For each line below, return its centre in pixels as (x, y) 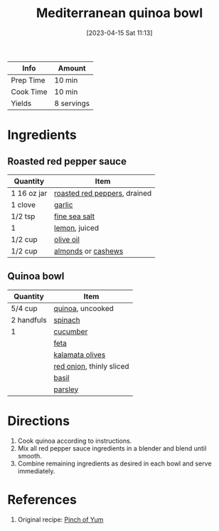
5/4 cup (24, 308)
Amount (72, 68)
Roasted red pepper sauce (67, 161)
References (42, 499)
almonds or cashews (89, 251)
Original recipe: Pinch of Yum (60, 519)
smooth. (30, 456)
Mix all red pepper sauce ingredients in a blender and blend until (112, 448)
